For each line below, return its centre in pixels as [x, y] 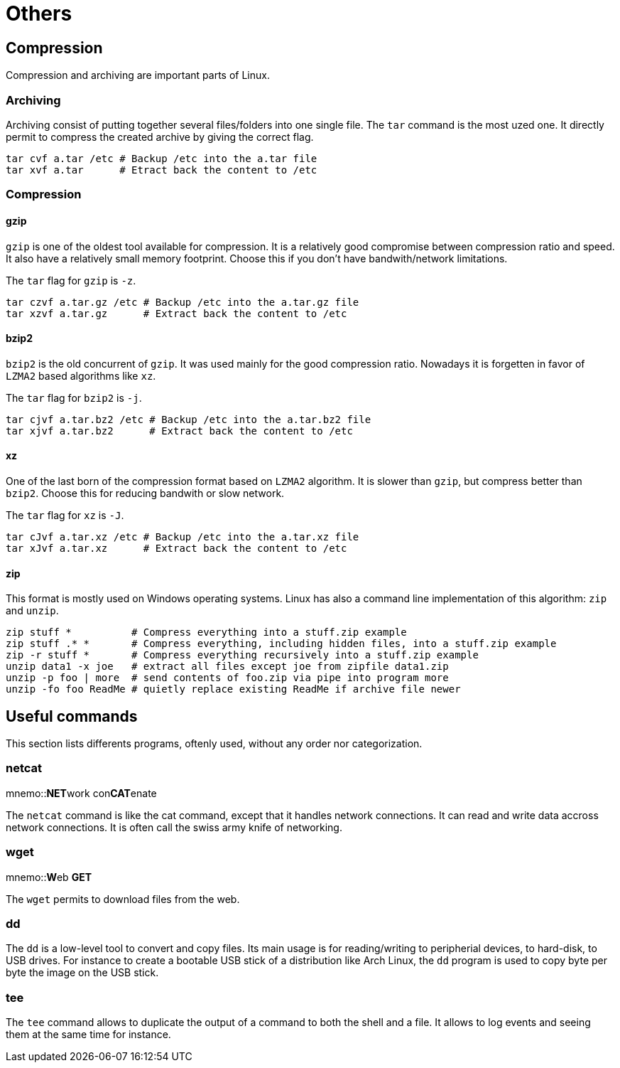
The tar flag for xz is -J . [65, 515]
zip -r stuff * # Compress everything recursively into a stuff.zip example [242, 655]
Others [39, 14]
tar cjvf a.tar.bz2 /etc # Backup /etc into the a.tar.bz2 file [189, 419]
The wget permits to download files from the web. [123, 899]
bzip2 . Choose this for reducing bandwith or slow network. [145, 493]
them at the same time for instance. [88, 1035]
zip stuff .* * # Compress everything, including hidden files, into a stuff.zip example [281, 644]
